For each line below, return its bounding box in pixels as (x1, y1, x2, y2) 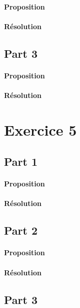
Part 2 (4, 223, 38, 238)
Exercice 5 (4, 119, 77, 140)
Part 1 (4, 154, 38, 169)
